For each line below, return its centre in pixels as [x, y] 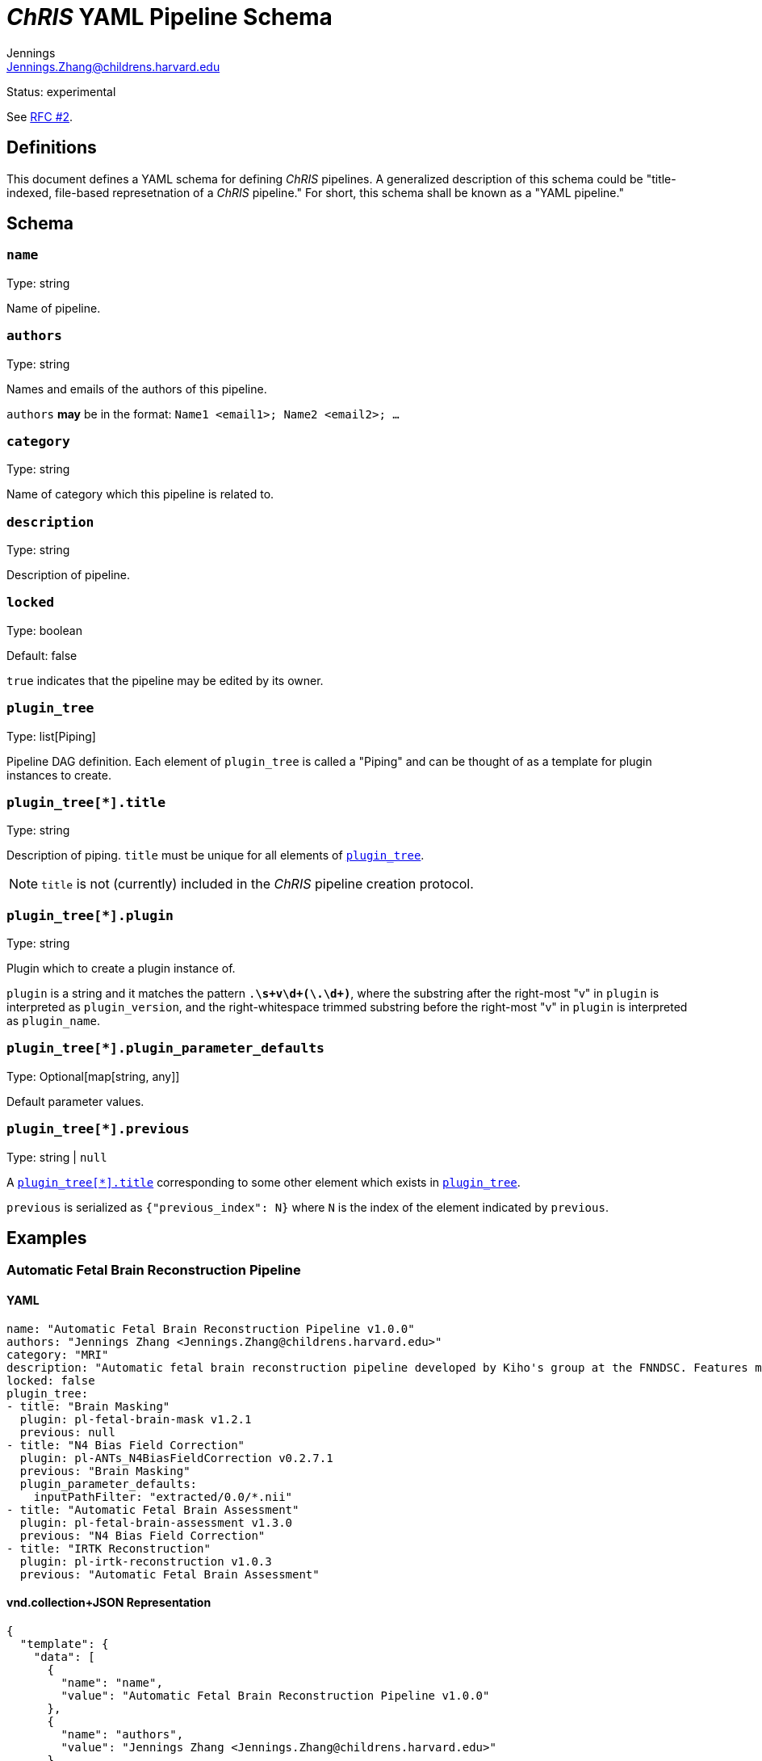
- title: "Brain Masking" [88, 1406]
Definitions [52, 148]
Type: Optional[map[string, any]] [93, 1076]
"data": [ [64, 1656]
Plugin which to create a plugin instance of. [121, 969]
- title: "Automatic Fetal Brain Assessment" [153, 1509]
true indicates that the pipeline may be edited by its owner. [165, 680]
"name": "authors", [122, 1734]
